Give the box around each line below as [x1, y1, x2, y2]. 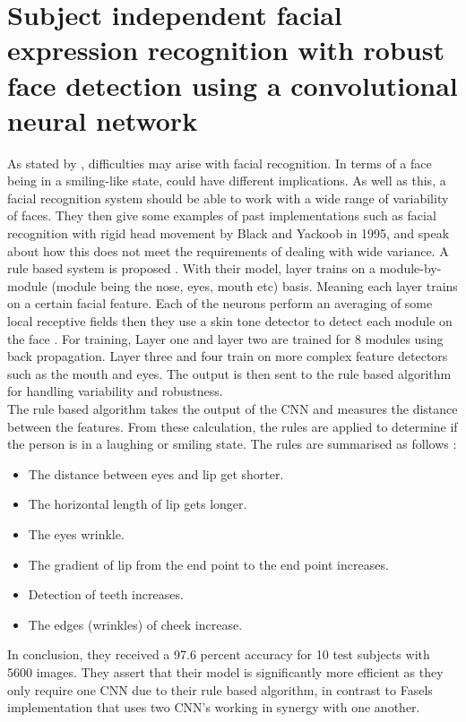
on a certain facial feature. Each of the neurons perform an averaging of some [7, 294, 433, 313]
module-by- [379, 259, 442, 278]
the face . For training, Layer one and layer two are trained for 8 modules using [7, 329, 444, 348]
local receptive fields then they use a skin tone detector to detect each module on [7, 312, 453, 331]
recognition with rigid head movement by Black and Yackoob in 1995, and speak [7, 224, 450, 243]
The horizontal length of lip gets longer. [28, 494, 247, 513]
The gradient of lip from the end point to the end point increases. [28, 554, 389, 573]
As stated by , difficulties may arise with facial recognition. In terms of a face [7, 153, 432, 172]
